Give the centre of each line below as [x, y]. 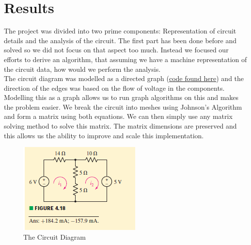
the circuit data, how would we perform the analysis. [82, 69]
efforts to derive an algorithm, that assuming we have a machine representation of [125, 59]
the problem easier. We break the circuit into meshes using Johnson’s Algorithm [123, 106]
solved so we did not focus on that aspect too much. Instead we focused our [116, 50]
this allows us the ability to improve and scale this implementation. [104, 135]
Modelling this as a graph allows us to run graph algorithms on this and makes [121, 97]
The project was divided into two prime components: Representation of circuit [120, 31]
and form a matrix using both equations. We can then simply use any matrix [118, 116]
